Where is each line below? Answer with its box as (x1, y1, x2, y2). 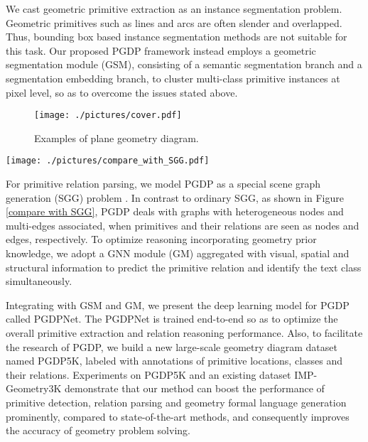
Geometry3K (6, 381, 62, 396)
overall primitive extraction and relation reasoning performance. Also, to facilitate (6, 325, 363, 340)
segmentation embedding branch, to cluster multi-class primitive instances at (6, 70, 340, 85)
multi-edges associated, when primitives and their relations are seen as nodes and (6, 217, 359, 232)
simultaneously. (6, 274, 72, 289)
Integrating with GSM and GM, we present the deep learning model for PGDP (6, 297, 350, 312)
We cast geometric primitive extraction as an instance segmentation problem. (6, 1, 342, 16)
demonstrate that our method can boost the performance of (64, 381, 325, 396)
